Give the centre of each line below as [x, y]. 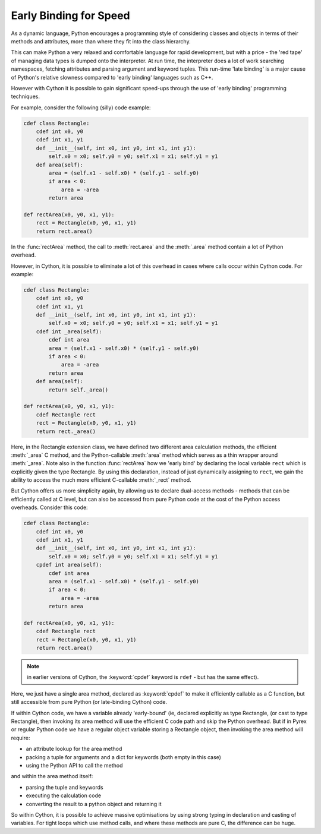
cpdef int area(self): [69, 565]
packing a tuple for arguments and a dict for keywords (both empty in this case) [123, 757]
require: [21, 738]
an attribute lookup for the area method [74, 749]
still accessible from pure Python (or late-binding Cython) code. [89, 702]
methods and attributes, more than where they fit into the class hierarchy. [101, 41]
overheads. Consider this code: [50, 507]
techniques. [25, 97]
